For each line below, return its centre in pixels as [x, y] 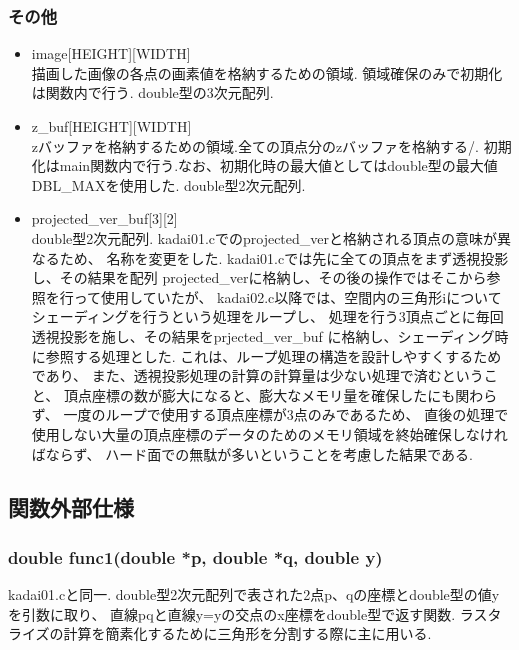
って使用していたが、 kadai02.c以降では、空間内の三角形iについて [287, 296]
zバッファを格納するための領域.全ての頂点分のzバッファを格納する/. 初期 [271, 145]
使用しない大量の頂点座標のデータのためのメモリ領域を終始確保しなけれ [269, 433]
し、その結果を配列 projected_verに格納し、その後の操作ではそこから [259, 277]
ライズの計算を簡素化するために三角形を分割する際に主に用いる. [220, 633]
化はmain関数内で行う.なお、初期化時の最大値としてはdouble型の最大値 [264, 165]
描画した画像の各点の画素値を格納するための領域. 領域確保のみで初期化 [267, 72]
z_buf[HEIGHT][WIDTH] [111, 126]
